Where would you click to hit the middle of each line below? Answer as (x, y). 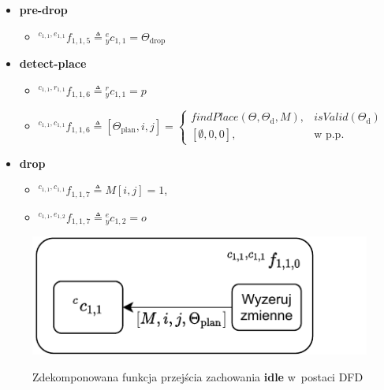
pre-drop (43, 9)
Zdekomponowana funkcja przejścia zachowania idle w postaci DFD (198, 376)
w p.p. (329, 135)
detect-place (53, 63)
